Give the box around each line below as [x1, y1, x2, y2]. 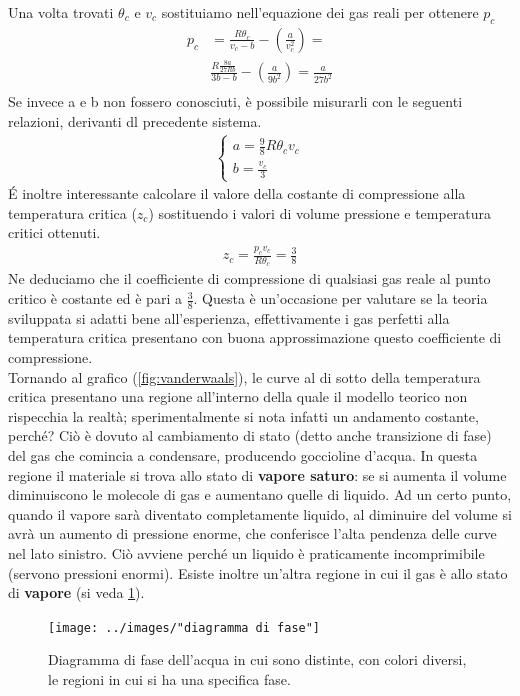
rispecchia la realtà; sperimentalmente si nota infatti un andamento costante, [8, 405, 479, 426]
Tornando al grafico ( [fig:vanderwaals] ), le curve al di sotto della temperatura [8, 366, 481, 387]
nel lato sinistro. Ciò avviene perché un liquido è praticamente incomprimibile [8, 542, 485, 563]
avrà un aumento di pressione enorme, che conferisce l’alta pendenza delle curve [8, 523, 497, 544]
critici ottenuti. [8, 222, 101, 243]
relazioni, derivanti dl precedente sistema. [8, 111, 262, 132]
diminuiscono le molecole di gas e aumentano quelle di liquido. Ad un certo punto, [8, 484, 512, 505]
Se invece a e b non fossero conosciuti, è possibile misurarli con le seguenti [8, 91, 463, 112]
